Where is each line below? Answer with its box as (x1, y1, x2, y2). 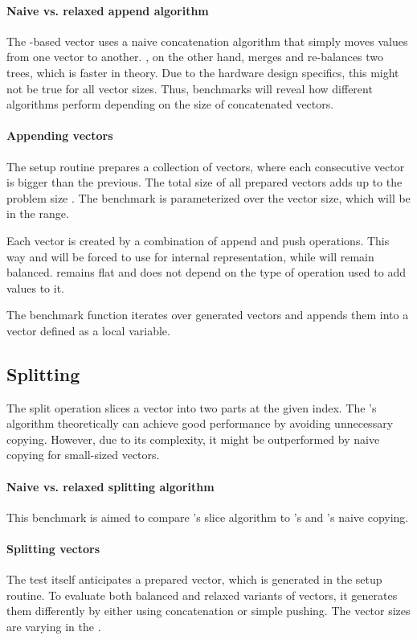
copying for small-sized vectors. (6, 446, 160, 463)
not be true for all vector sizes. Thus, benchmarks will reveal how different (6, 80, 373, 96)
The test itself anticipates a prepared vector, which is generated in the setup (6, 571, 382, 588)
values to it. (6, 279, 65, 296)
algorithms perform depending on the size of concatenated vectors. (6, 96, 334, 113)
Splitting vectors (6, 540, 100, 557)
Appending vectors (6, 127, 113, 144)
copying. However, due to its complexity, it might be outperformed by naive (6, 430, 380, 447)
